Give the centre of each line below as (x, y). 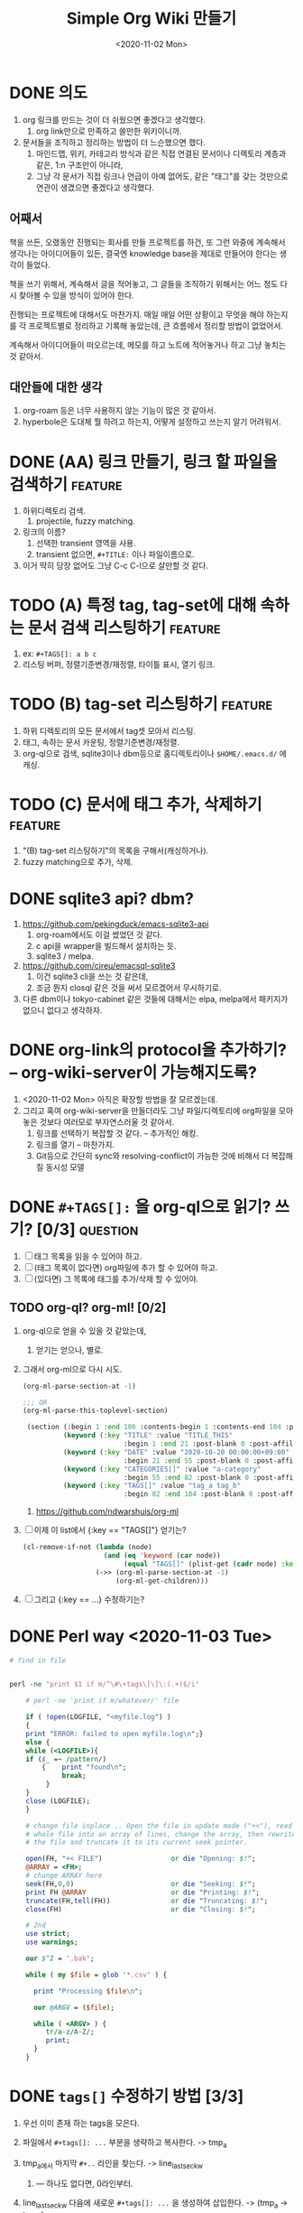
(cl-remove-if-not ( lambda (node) (87, 1548)
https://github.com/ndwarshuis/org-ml (107, 1511)
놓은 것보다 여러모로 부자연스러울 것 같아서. (98, 1121)
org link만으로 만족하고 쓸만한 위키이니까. (109, 131)
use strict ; (48, 1934)
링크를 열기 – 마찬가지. (75, 1144)
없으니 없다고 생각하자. (62, 1010)
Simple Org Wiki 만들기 (151, 19)
